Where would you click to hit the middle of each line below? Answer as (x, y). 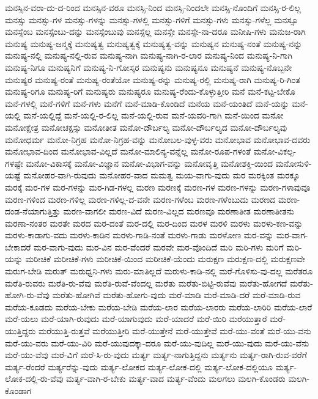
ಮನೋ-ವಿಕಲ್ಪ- (275, 151)
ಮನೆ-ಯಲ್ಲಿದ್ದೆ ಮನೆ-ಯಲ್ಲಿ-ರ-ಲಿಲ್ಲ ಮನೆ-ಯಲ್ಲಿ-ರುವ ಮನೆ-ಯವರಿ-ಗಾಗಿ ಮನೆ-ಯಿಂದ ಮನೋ (153, 115)
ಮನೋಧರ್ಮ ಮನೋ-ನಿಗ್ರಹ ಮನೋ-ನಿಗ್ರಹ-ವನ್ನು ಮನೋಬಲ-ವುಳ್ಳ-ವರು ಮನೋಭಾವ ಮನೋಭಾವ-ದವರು (158, 139)
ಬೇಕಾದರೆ (18, 247)
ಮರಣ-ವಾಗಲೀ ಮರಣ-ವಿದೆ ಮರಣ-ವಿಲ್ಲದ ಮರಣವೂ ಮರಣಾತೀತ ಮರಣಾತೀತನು (179, 211)
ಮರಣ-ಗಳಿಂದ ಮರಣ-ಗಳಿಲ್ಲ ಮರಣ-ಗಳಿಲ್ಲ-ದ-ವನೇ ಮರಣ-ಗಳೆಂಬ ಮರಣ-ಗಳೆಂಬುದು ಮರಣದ (140, 199)
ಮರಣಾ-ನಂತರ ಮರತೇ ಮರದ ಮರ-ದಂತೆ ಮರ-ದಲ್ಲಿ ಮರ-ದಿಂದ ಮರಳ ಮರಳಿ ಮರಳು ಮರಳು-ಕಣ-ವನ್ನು (154, 223)
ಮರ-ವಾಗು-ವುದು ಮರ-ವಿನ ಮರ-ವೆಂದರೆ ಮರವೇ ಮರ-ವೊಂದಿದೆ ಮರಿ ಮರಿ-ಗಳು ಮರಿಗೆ (159, 247)
